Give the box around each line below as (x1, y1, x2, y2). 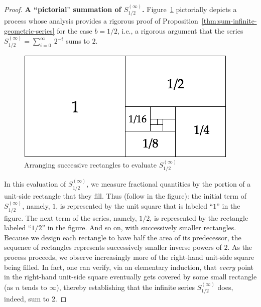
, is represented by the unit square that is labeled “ (56, 201, 213, 211)
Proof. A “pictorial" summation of (4, 4, 121, 14)
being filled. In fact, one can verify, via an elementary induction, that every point (4, 261, 253, 272)
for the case (57, 25, 92, 36)
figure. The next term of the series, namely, (4, 212, 137, 223)
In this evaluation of (4, 179, 66, 189)
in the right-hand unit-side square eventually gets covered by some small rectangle (4, 271, 257, 282)
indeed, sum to (4, 293, 50, 303)
